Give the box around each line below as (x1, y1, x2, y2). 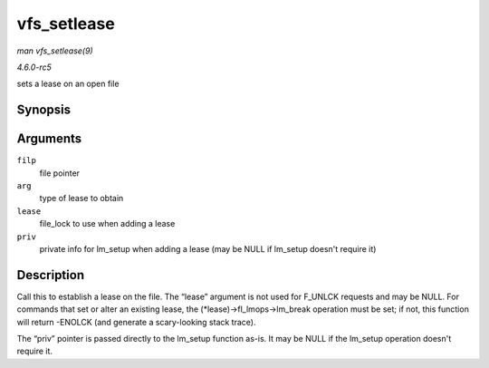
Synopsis (16, 102, 72, 118)
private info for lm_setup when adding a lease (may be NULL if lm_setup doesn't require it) (39, 243, 377, 254)
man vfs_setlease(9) (16, 45, 94, 56)
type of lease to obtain (39, 193, 124, 204)
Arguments (16, 131, 82, 147)
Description (16, 267, 85, 283)
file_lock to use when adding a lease (39, 218, 176, 229)
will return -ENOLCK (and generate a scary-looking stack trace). (16, 316, 256, 327)
